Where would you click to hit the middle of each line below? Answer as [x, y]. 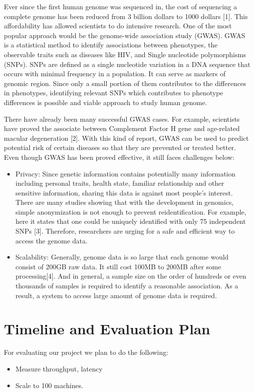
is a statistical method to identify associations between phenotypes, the [111, 45]
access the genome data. [51, 240]
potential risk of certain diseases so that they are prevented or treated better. [120, 147]
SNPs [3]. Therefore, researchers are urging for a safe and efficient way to [125, 231]
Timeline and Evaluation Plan [107, 329]
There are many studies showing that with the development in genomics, [125, 202]
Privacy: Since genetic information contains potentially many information [126, 173]
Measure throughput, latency [59, 368]
